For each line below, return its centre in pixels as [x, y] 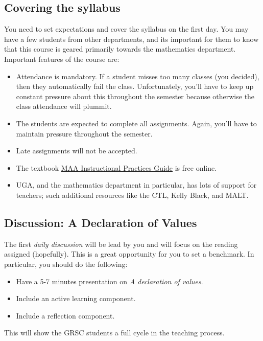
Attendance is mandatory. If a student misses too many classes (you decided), [138, 76]
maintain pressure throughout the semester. [84, 133]
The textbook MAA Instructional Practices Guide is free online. [116, 167]
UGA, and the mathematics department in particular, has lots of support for [136, 185]
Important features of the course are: [62, 59]
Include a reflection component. [65, 315]
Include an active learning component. [76, 298]
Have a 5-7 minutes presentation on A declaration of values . [110, 281]
